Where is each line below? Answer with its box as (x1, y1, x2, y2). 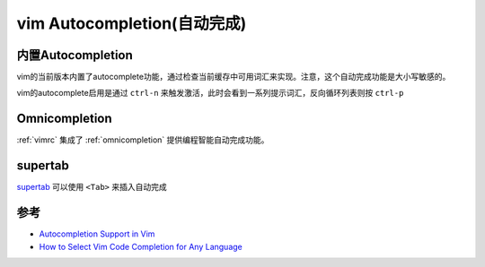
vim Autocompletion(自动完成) (16, 13, 247, 33)
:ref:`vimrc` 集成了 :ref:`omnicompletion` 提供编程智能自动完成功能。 (16, 134, 269, 145)
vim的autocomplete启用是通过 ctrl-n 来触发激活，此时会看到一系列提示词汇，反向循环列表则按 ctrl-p (16, 88, 404, 99)
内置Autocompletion (16, 47, 134, 63)
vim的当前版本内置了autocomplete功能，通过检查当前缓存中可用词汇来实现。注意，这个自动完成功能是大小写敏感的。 (16, 72, 451, 82)
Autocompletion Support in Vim (39, 228, 155, 239)
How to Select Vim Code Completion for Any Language (39, 241, 242, 252)
